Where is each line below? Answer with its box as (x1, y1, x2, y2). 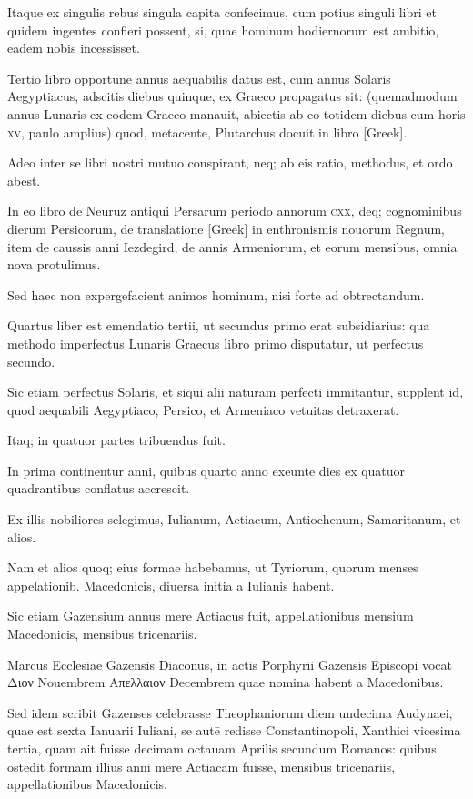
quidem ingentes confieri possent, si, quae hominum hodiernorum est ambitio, (7, 20, 439, 39)
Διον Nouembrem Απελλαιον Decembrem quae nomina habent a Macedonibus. (7, 673, 444, 692)
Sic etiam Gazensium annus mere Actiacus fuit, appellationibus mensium (7, 606, 414, 625)
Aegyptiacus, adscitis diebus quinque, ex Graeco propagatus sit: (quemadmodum (7, 86, 458, 106)
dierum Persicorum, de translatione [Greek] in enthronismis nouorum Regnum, (7, 218, 445, 238)
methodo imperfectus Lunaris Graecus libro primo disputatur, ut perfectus (7, 333, 424, 352)
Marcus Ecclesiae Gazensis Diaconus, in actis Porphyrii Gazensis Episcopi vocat (7, 654, 453, 673)
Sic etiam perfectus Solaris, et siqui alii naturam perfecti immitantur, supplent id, (7, 382, 464, 401)
